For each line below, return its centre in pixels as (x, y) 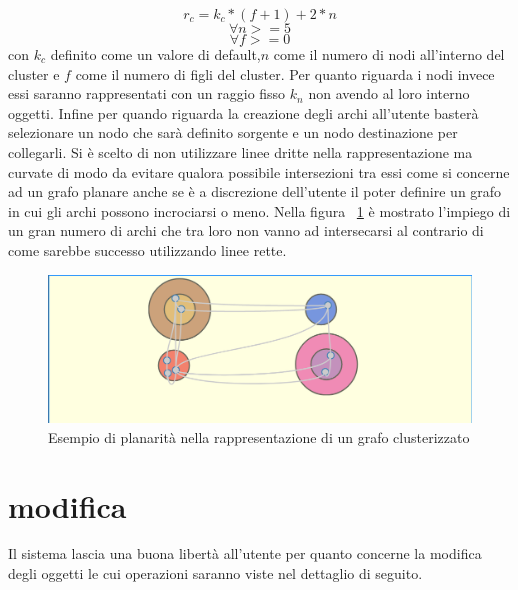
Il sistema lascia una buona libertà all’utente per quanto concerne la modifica (245, 553)
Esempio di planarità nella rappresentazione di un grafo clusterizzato (259, 436)
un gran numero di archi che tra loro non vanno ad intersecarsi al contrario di (246, 230)
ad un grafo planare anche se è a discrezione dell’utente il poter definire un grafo (255, 191)
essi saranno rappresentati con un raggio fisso (147, 93)
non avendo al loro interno (389, 93)
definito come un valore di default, (155, 54)
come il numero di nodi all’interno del (389, 54)
